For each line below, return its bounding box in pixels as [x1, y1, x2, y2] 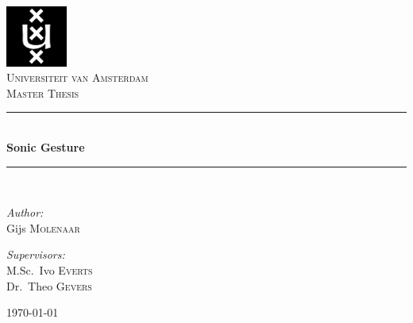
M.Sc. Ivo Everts [6, 261, 93, 278]
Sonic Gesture [6, 138, 85, 155]
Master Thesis [6, 84, 79, 101]
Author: [6, 204, 44, 221]
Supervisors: [6, 246, 65, 263]
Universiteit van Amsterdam [6, 69, 149, 86]
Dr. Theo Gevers [6, 277, 92, 294]
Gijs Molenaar [6, 219, 80, 236]
